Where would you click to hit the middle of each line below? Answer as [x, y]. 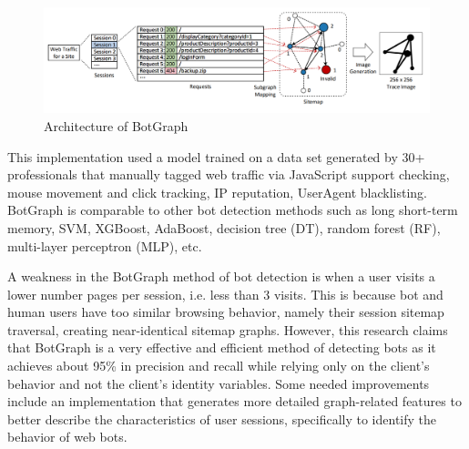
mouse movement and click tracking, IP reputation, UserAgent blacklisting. [217, 192]
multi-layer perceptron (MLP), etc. [105, 245]
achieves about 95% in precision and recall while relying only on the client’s [219, 366]
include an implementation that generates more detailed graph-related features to [234, 401]
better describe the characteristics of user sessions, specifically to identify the [222, 418]
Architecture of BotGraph [116, 125]
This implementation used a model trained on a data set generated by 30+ [216, 156]
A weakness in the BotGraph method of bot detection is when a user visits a [221, 276]
